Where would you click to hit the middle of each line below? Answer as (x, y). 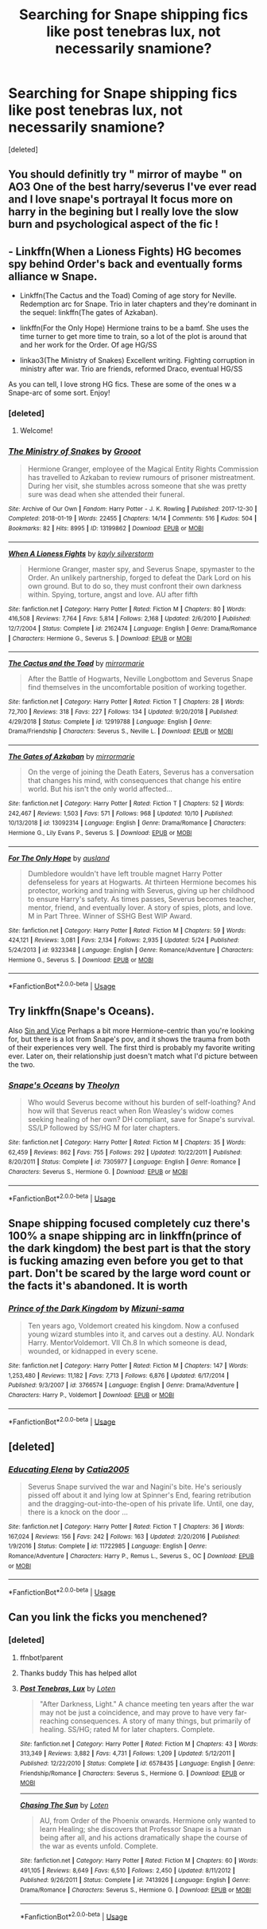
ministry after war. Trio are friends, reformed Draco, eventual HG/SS (131, 369)
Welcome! (36, 431)
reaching (54, 1721)
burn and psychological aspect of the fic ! (113, 224)
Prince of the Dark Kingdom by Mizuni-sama (96, 1308)
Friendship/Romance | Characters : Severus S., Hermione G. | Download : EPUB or (132, 1773)
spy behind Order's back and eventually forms (126, 264)
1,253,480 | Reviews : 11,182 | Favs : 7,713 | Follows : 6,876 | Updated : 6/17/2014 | (118, 1376)
